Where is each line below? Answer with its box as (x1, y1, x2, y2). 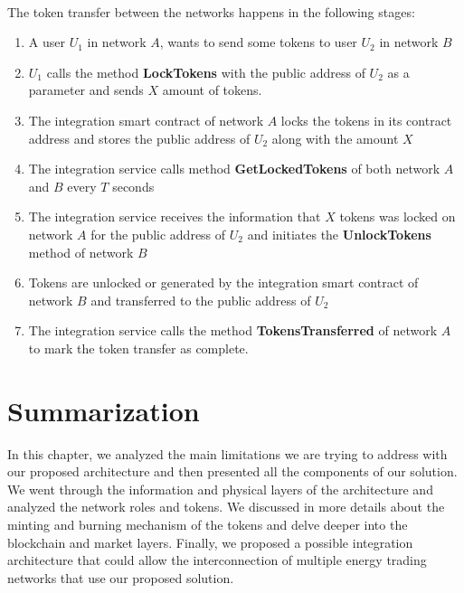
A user (28, 33, 65, 52)
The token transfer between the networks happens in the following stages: (7, 2, 415, 21)
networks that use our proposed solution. (7, 568, 234, 587)
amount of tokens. (162, 80, 262, 99)
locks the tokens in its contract (280, 110, 452, 129)
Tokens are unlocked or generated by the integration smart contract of (28, 273, 419, 292)
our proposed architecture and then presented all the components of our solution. (7, 462, 458, 481)
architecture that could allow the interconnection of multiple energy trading (7, 551, 427, 569)
